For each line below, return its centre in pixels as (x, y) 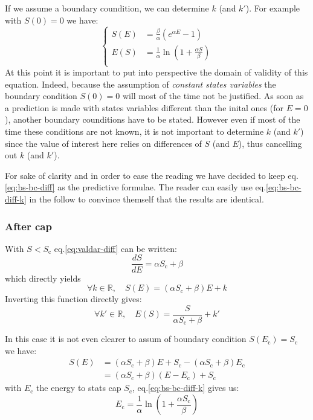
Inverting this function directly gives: (73, 299)
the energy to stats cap (79, 388)
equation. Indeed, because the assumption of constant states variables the (140, 84)
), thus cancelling (270, 143)
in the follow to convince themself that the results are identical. (147, 199)
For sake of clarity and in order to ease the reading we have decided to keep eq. (152, 175)
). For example (273, 8)
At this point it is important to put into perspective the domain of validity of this (156, 72)
